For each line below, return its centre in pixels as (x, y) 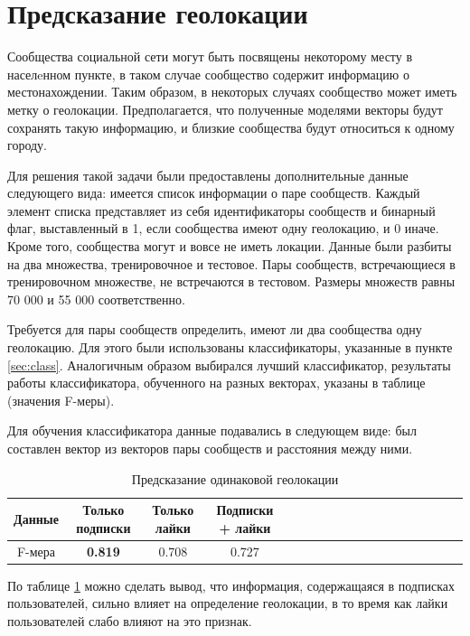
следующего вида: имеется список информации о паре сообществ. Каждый (214, 193)
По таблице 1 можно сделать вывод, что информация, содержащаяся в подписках (231, 585)
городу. (28, 145)
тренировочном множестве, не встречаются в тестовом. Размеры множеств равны (231, 281)
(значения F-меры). (61, 400)
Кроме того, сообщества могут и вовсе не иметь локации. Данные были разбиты (230, 246)
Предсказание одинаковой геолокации (235, 478)
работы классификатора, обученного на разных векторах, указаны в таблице (216, 383)
